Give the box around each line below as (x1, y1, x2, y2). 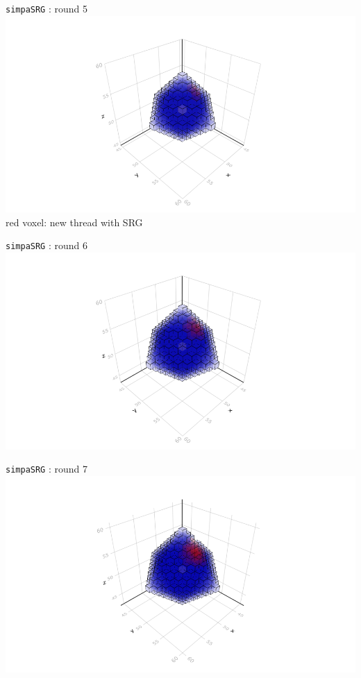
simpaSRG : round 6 (6, 238, 87, 253)
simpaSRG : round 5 (6, 1, 87, 15)
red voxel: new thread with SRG (6, 214, 143, 229)
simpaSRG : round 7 (6, 461, 87, 476)
